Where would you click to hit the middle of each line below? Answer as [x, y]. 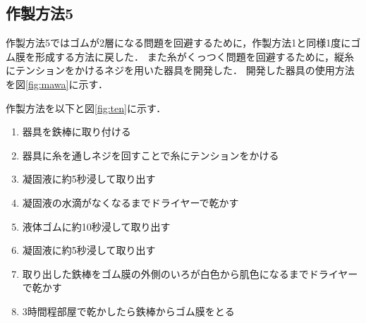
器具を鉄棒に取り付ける [77, 132]
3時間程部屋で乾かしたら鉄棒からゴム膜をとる [128, 311]
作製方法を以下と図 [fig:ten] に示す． [86, 108]
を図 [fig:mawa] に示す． [57, 84]
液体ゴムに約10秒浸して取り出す [96, 226]
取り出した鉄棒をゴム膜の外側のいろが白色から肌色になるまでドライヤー [190, 273]
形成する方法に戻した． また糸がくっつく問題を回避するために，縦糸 [194, 56]
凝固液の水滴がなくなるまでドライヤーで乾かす [130, 202]
